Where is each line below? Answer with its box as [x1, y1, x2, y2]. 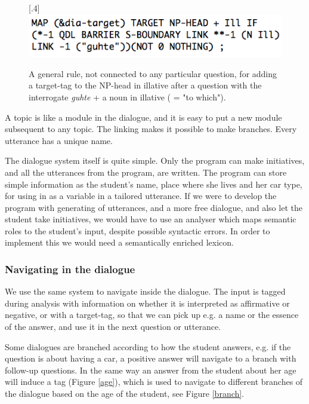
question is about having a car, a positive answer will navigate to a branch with [5, 352, 296, 365]
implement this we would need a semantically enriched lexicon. [5, 236, 234, 249]
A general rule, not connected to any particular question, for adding [29, 67, 277, 79]
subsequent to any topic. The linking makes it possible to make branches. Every [5, 123, 297, 135]
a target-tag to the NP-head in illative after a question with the [29, 79, 262, 91]
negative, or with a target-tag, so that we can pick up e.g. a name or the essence [5, 308, 299, 321]
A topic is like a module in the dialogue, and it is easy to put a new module [5, 111, 282, 123]
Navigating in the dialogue [5, 261, 135, 276]
